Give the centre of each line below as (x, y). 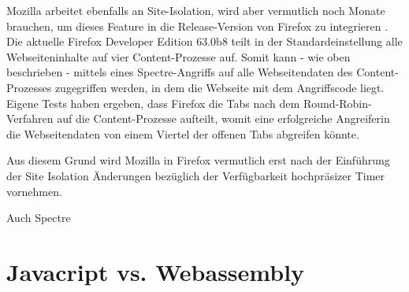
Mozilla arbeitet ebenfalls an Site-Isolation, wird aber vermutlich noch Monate (196, 10)
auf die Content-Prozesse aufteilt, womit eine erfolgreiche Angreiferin (223, 118)
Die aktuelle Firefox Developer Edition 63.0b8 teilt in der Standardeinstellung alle (204, 41)
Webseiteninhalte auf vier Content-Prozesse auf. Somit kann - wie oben (178, 56)
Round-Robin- (337, 103)
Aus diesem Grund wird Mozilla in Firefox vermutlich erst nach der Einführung (198, 160)
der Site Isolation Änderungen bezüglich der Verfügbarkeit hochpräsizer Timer (196, 175)
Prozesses (29, 87)
